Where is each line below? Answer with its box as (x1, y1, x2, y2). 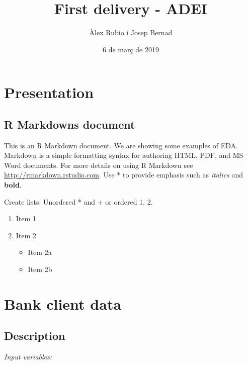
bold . (4, 179, 22, 190)
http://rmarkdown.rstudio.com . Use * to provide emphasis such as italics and (4, 169, 243, 180)
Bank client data (4, 293, 122, 314)
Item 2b (28, 264, 52, 275)
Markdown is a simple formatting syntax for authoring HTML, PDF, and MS (4, 150, 243, 160)
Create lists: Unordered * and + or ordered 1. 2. (4, 196, 153, 207)
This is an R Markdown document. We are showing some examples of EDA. (4, 140, 238, 150)
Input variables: (4, 351, 52, 362)
